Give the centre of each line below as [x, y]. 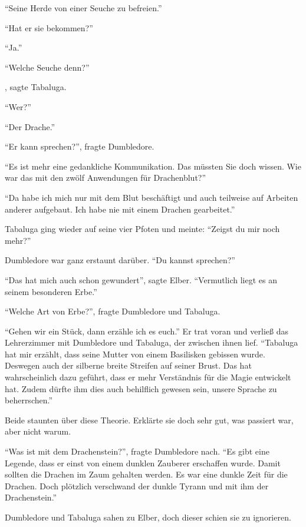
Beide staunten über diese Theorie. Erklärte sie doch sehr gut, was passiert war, [149, 420]
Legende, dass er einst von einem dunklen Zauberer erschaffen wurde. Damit [143, 463]
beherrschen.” [29, 400]
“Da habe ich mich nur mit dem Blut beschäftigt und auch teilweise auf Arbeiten [152, 197]
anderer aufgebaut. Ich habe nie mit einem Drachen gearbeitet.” [120, 209]
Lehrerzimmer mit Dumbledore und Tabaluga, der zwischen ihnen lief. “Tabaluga [152, 342]
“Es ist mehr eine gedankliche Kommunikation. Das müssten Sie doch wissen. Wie [153, 166]
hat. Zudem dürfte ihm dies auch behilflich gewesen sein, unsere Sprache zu [141, 388]
